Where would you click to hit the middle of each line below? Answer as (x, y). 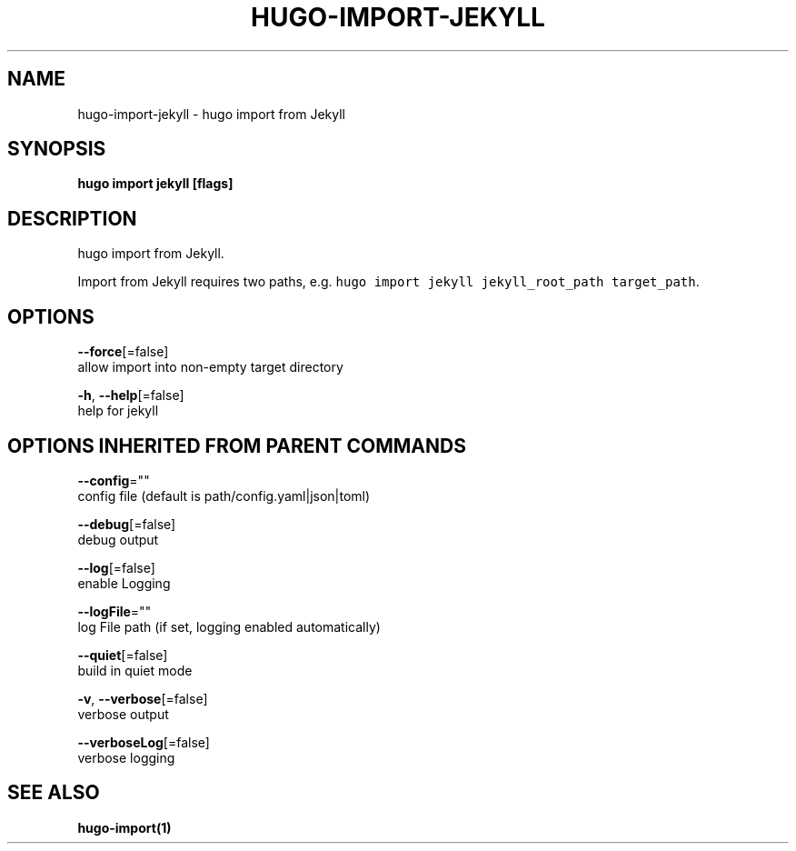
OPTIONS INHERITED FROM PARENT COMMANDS (237, 446)
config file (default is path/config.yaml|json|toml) (224, 496)
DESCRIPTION (72, 218)
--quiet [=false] (123, 655)
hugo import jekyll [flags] (155, 184)
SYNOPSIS (57, 149)
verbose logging (126, 757)
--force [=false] (123, 352)
